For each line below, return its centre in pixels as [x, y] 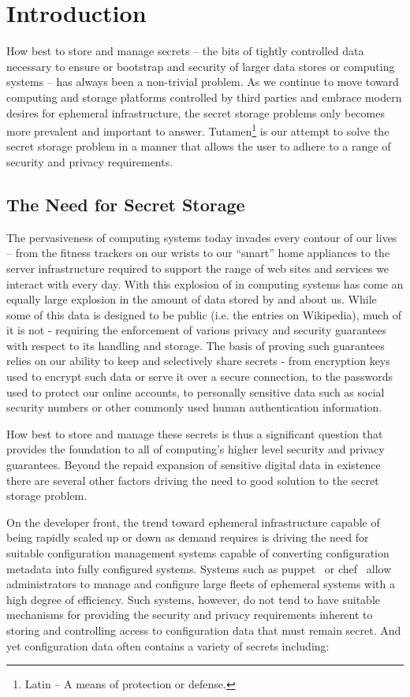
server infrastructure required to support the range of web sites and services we [198, 268]
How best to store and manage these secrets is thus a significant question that [195, 433]
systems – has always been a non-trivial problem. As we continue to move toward [203, 82]
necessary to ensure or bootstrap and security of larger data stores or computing [201, 66]
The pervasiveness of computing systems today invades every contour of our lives [202, 237]
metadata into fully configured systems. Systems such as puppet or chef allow [199, 568]
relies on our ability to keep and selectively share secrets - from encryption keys [198, 361]
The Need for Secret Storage [126, 204]
